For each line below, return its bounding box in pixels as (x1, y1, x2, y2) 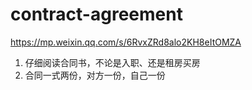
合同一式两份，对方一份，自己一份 (24, 69, 166, 81)
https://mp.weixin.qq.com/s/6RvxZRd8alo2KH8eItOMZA (10, 36, 242, 48)
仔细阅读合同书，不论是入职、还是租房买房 (24, 56, 201, 68)
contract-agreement (10, 3, 183, 26)
